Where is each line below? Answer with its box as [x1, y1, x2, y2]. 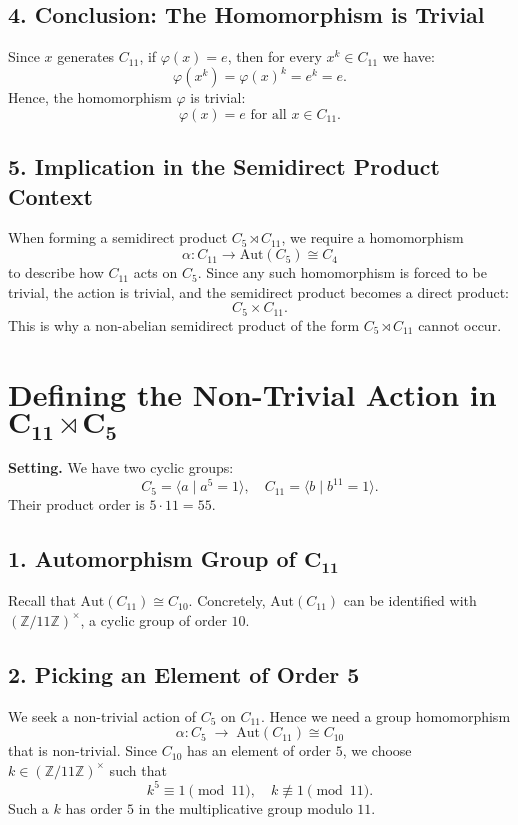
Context [8, 180, 93, 211]
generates [57, 46, 115, 67]
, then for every [227, 46, 322, 67]
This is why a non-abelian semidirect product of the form [8, 314, 360, 335]
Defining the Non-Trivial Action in [8, 373, 497, 414]
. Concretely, [188, 590, 266, 611]
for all [250, 107, 287, 122]
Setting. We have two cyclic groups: [8, 457, 234, 478]
